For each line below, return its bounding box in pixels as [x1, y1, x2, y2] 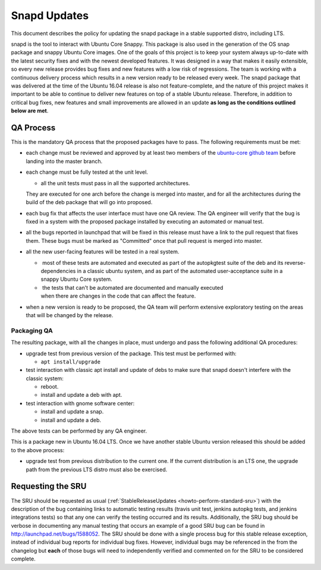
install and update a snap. [40, 408, 104, 415]
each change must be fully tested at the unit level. [26, 168, 149, 176]
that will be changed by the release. [26, 312, 114, 318]
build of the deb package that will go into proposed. [26, 199, 153, 206]
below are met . [11, 107, 49, 114]
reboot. [40, 383, 59, 390]
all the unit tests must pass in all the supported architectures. [40, 179, 190, 187]
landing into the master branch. [26, 158, 103, 165]
